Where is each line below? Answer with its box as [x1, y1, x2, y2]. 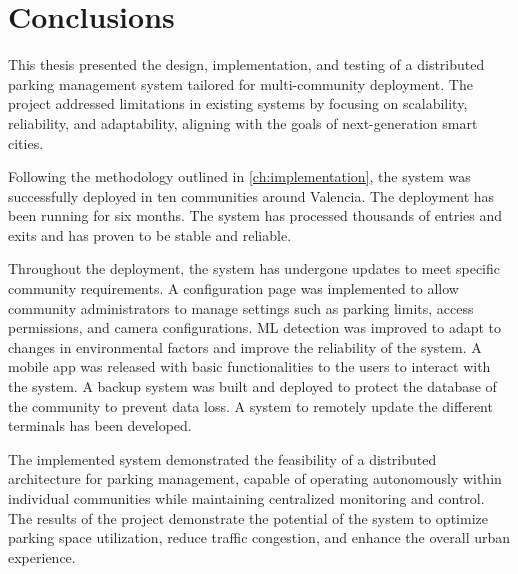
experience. [8, 546, 76, 567]
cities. [8, 132, 44, 153]
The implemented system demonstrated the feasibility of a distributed [8, 448, 437, 469]
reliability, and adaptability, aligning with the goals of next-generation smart [8, 112, 478, 133]
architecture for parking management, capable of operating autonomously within [8, 468, 502, 489]
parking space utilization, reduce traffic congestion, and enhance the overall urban [8, 527, 511, 548]
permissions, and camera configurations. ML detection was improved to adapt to [8, 317, 502, 338]
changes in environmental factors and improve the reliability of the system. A [8, 336, 482, 357]
